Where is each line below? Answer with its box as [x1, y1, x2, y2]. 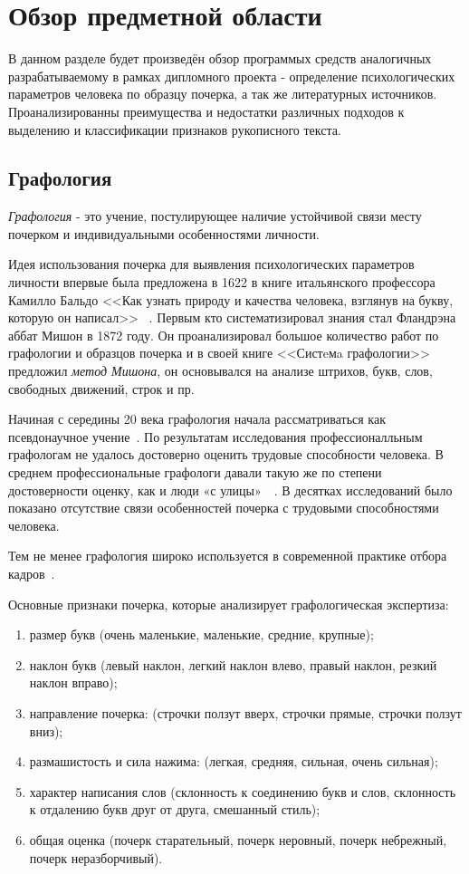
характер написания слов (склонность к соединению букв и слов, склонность [29, 782, 456, 801]
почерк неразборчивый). [29, 848, 163, 867]
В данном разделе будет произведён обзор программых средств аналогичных [8, 49, 432, 68]
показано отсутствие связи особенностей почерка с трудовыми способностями [8, 498, 439, 517]
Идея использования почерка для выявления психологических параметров [8, 255, 415, 274]
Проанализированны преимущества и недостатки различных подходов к [8, 101, 405, 120]
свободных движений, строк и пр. [8, 379, 195, 398]
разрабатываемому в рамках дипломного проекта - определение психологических [8, 66, 455, 85]
